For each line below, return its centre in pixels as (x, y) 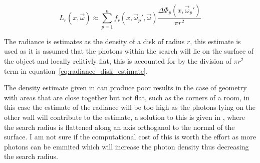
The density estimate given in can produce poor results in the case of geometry (125, 88)
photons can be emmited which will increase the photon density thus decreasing (126, 146)
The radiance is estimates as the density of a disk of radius (94, 41)
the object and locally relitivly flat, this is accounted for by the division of (118, 60)
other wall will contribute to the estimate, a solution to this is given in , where (125, 117)
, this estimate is (215, 41)
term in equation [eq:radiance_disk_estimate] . (76, 70)
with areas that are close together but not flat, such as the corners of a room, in (127, 97)
